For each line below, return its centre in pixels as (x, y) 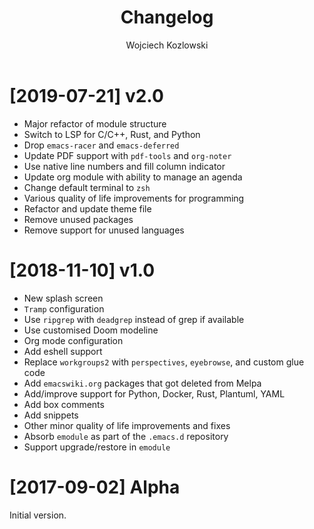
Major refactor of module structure (95, 123)
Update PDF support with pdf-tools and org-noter (127, 155)
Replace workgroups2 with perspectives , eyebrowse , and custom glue (164, 362)
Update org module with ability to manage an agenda (133, 177)
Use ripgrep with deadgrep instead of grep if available (134, 319)
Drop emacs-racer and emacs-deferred (101, 145)
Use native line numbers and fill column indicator (124, 166)
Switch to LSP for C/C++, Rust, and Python (112, 134)
